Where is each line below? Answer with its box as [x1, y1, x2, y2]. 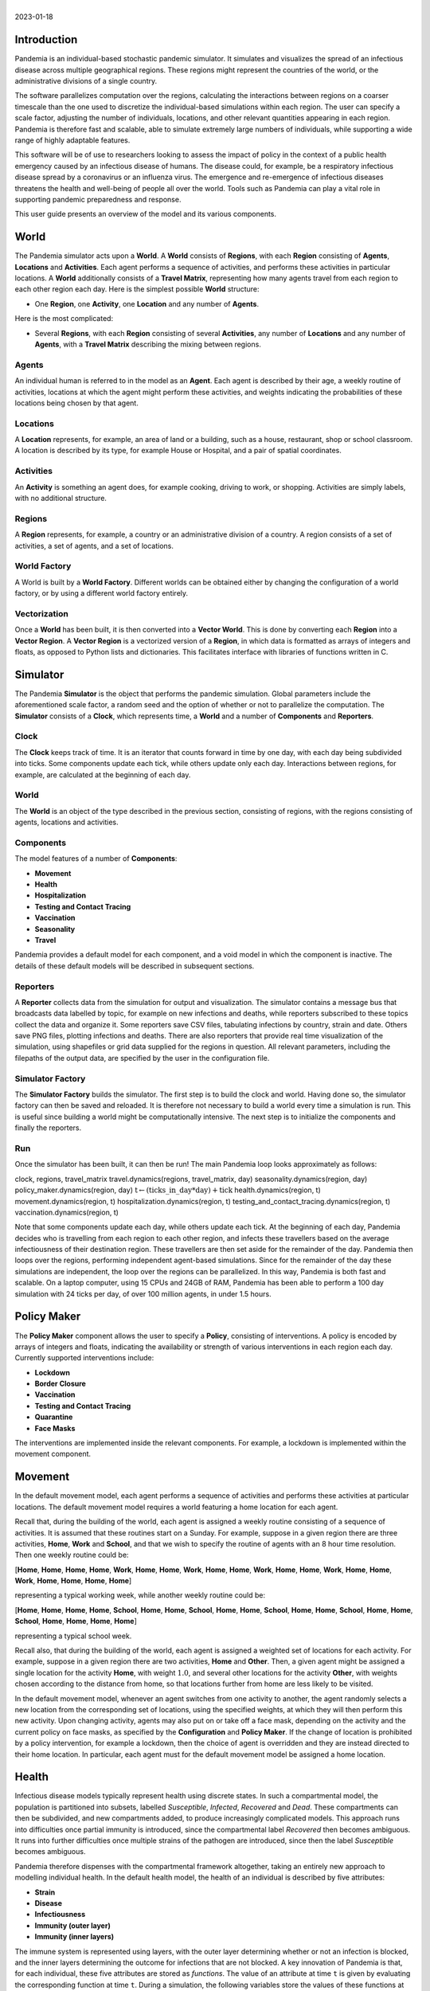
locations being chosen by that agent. [14, 398, 139, 408]
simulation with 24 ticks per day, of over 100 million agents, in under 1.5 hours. [14, 1289, 272, 1298]
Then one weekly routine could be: [14, 1550, 129, 1560]
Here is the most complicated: [14, 314, 114, 323]
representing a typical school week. [14, 1631, 132, 1641]
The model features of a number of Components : [14, 854, 178, 863]
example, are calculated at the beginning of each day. [14, 769, 191, 780]
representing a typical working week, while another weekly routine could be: [14, 1590, 266, 1600]
